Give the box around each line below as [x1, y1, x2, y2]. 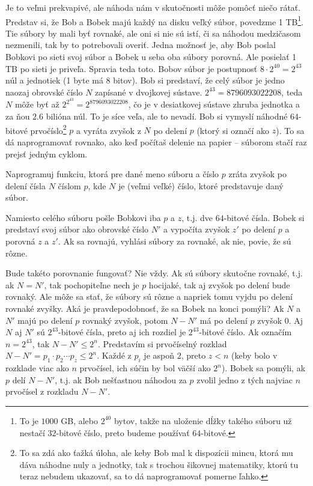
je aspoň [144, 349, 174, 362]
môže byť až [14, 98, 59, 111]
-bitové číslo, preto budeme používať [56, 426, 190, 439]
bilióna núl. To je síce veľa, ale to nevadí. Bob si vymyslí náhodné [46, 110, 288, 123]
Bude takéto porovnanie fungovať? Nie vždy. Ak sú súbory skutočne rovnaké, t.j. [5, 267, 303, 279]
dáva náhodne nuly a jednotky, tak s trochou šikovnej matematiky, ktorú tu [19, 458, 299, 470]
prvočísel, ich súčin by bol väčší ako [79, 362, 211, 374]
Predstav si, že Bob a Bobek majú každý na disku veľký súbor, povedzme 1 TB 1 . [5, 13, 304, 28]
